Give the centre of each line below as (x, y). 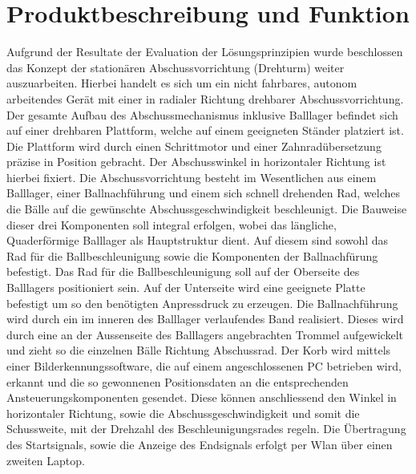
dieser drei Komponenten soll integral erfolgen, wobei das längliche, (172, 224)
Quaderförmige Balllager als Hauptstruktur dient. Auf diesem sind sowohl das (198, 240)
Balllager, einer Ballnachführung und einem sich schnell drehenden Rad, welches (203, 193)
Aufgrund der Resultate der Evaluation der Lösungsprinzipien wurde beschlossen (205, 52)
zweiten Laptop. (46, 460)
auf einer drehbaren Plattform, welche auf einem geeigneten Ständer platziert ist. (205, 130)
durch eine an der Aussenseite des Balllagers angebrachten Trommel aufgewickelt (205, 334)
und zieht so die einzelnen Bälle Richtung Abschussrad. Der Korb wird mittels (199, 350)
